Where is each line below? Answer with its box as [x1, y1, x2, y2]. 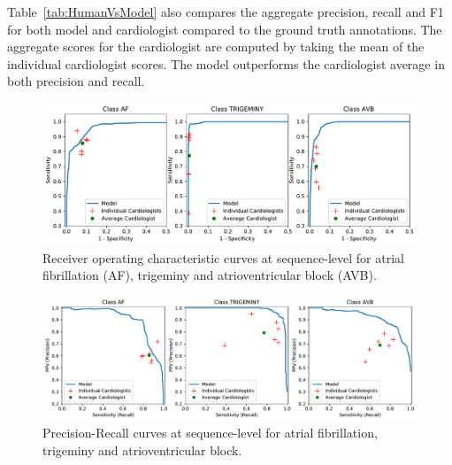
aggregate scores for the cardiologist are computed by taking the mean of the [7, 37, 425, 56]
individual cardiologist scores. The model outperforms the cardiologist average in [7, 54, 445, 73]
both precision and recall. [7, 72, 145, 90]
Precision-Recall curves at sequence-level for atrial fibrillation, [42, 423, 378, 442]
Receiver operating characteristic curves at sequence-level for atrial [42, 248, 404, 267]
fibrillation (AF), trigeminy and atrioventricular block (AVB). [42, 266, 377, 284]
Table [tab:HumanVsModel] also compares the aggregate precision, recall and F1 [7, 3, 444, 20]
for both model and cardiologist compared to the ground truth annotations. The [7, 19, 442, 38]
